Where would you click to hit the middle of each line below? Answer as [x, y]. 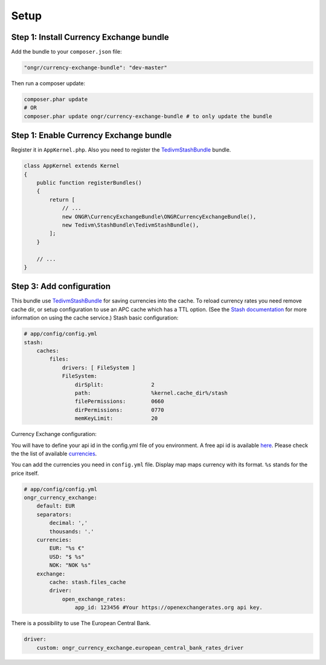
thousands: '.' [72, 531]
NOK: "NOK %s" [70, 565]
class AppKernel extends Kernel [72, 166]
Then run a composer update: [48, 83]
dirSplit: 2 [115, 384]
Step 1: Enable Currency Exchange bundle [91, 136]
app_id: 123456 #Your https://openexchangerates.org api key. [168, 608]
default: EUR [56, 506]
